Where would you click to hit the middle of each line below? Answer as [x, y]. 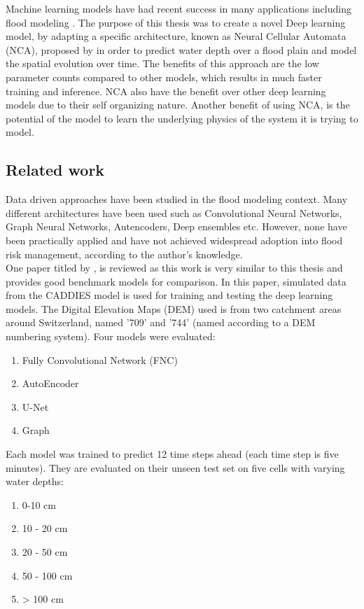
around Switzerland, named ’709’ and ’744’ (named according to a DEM [161, 322]
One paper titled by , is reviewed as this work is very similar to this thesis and [174, 268]
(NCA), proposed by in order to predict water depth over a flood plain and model [181, 49]
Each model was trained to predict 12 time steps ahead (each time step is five [172, 454]
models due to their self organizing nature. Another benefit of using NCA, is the [178, 105]
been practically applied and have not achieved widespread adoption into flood [174, 240]
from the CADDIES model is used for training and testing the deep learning [169, 295]
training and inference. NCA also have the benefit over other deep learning [166, 91]
